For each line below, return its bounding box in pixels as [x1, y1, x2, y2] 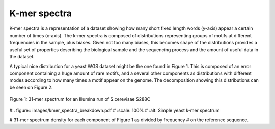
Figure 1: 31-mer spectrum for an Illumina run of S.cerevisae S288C [9, 96, 151, 102]
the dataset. [9, 54, 35, 60]
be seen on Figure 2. [9, 84, 53, 90]
